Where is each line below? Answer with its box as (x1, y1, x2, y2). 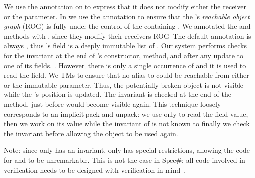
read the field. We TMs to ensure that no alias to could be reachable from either (4, 70, 249, 80)
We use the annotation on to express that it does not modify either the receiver (4, 1, 246, 11)
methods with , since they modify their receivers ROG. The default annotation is (4, 30, 251, 41)
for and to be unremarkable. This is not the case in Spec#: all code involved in (4, 154, 245, 165)
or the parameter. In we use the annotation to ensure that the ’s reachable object (4, 11, 250, 21)
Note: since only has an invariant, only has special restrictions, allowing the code (4, 145, 250, 155)
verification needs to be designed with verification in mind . (4, 164, 186, 175)
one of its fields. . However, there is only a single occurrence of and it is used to (4, 60, 246, 70)
